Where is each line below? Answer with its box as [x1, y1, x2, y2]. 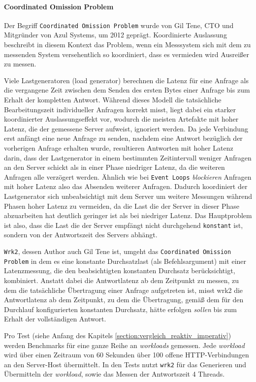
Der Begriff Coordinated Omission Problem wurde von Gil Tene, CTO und [4, 20, 234, 30]
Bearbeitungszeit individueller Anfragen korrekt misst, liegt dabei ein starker [4, 104, 236, 114]
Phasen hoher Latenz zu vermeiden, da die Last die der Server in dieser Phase [4, 200, 240, 211]
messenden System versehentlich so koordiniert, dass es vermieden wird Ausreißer [4, 49, 249, 59]
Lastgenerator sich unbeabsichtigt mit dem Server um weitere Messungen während [4, 191, 252, 201]
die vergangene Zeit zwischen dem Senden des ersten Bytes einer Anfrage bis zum [4, 85, 250, 95]
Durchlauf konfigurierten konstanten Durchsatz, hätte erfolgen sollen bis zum [4, 304, 237, 314]
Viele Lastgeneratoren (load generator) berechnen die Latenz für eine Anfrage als [4, 75, 249, 85]
